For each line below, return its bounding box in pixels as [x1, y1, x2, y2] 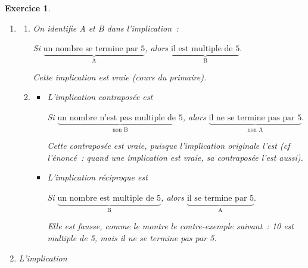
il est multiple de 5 [171, 45, 240, 54]
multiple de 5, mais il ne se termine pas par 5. [47, 232, 217, 244]
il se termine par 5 [186, 194, 254, 203]
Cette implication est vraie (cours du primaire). [33, 70, 207, 83]
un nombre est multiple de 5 [57, 194, 161, 203]
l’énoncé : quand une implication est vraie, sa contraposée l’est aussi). [47, 151, 303, 163]
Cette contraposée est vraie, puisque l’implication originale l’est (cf [47, 139, 290, 152]
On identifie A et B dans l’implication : [33, 21, 179, 34]
